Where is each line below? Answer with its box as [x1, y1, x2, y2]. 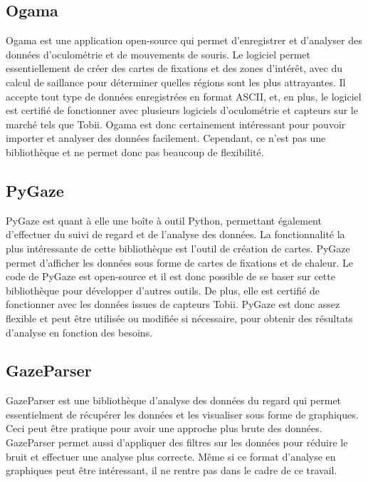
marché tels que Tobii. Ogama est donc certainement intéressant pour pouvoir [6, 116, 346, 131]
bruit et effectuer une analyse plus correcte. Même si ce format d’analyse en [6, 448, 336, 463]
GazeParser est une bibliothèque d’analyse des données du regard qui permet [6, 393, 342, 408]
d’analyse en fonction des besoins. [6, 324, 153, 339]
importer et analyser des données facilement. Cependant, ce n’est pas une [6, 130, 326, 145]
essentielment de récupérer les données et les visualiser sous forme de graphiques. [6, 406, 359, 421]
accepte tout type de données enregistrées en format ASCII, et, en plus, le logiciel [6, 88, 362, 103]
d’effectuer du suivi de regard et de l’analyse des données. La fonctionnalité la [6, 227, 345, 242]
